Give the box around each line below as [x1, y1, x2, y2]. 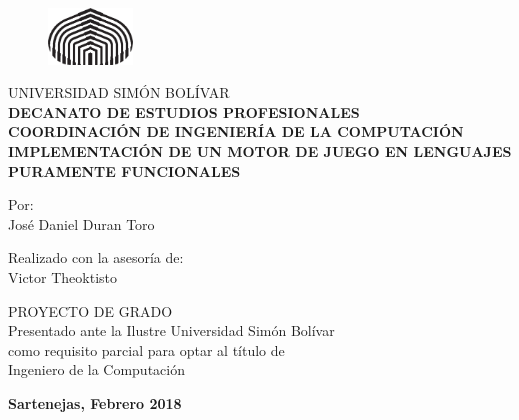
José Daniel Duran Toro [8, 213, 155, 234]
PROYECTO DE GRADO [8, 300, 173, 321]
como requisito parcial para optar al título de [8, 339, 285, 360]
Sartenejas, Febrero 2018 [8, 392, 182, 413]
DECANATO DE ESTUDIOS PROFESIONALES [8, 101, 360, 122]
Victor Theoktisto [8, 266, 118, 287]
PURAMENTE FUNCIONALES [8, 160, 241, 181]
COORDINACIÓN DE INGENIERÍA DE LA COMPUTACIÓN [8, 121, 464, 142]
